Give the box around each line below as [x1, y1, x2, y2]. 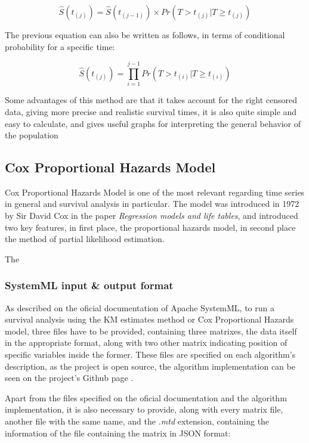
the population [5, 129, 58, 141]
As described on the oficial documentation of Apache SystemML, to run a [5, 301, 275, 314]
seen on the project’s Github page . [5, 371, 134, 384]
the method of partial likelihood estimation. [5, 233, 165, 245]
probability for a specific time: [5, 40, 115, 52]
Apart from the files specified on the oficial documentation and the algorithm [5, 391, 287, 404]
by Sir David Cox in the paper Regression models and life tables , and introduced [5, 209, 298, 222]
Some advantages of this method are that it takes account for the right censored [5, 94, 298, 106]
